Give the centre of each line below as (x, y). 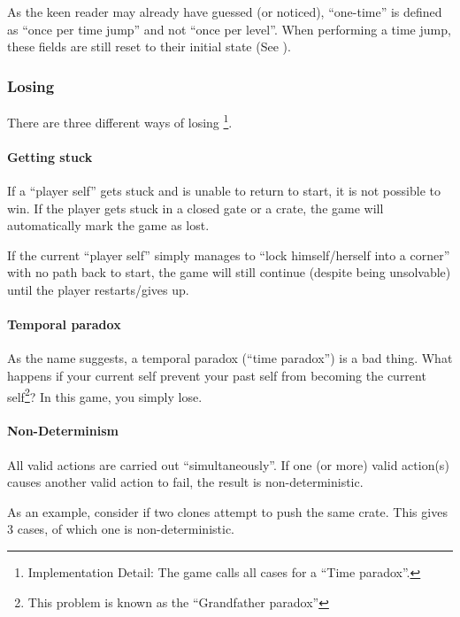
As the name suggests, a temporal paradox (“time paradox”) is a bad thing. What (230, 358)
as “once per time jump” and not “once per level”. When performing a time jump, (229, 29)
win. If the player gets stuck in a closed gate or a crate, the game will (195, 208)
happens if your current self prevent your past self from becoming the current (217, 375)
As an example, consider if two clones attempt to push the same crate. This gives (227, 511)
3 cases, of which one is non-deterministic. (121, 529)
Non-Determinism (63, 431)
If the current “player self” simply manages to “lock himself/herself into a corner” (229, 255)
